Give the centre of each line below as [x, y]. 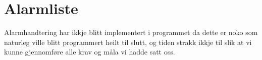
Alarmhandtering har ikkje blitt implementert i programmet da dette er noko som [131, 32]
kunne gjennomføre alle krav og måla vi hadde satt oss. [90, 52]
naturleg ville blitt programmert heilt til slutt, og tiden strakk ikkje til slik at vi [128, 42]
